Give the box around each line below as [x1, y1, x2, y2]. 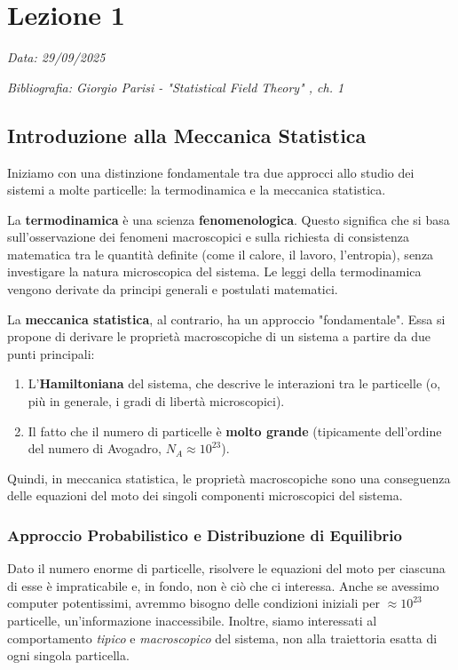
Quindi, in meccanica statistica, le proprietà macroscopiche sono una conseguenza [7, 468, 451, 487]
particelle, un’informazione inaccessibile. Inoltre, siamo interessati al [7, 611, 377, 630]
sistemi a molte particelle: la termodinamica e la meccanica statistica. [7, 180, 386, 199]
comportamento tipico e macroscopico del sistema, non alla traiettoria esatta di [7, 628, 438, 647]
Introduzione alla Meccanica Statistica [7, 121, 367, 148]
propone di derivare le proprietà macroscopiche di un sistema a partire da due [7, 327, 430, 346]
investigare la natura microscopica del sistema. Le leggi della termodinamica [7, 262, 422, 281]
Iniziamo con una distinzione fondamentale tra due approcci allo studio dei [7, 163, 415, 181]
